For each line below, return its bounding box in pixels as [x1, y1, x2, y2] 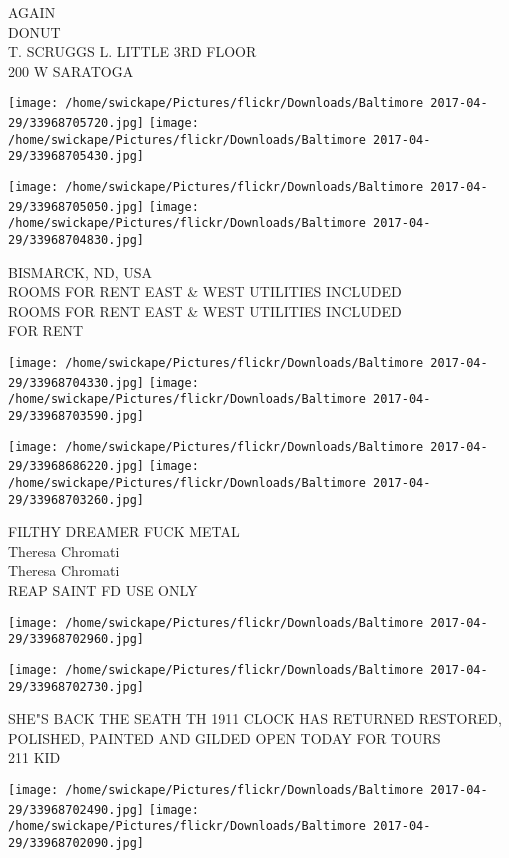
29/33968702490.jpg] [8, 802, 145, 817]
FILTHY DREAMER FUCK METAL [8, 521, 240, 542]
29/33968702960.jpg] [8, 632, 145, 647]
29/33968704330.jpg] [8, 375, 145, 390]
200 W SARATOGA [8, 60, 134, 81]
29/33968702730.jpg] [8, 679, 145, 694]
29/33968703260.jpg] [8, 492, 145, 507]
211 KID [8, 747, 61, 768]
